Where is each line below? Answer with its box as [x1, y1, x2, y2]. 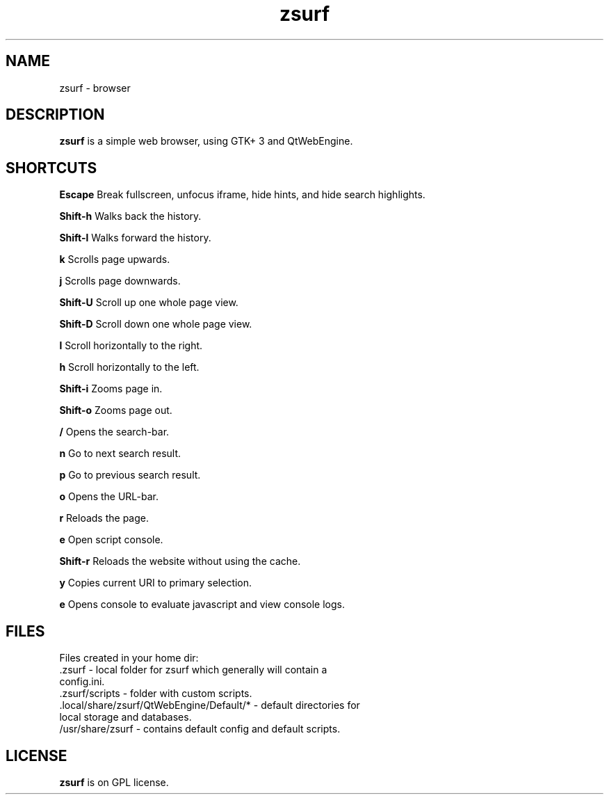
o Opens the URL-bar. [59, 490, 159, 503]
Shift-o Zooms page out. [59, 404, 172, 417]
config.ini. [59, 675, 105, 688]
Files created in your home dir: [59, 652, 199, 664]
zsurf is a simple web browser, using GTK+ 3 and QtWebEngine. [59, 135, 353, 147]
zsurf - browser [59, 81, 131, 94]
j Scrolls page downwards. [59, 275, 181, 287]
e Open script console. [59, 534, 163, 546]
